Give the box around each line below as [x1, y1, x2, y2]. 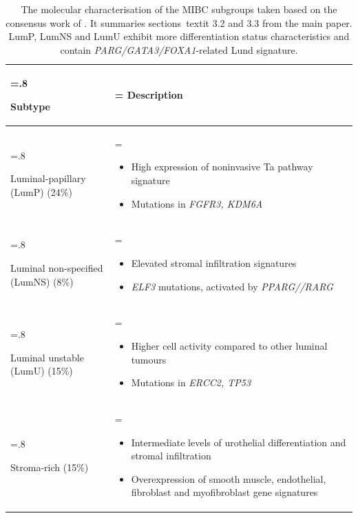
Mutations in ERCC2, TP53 [131, 375, 251, 390]
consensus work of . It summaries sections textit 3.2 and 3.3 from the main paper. [6, 15, 352, 30]
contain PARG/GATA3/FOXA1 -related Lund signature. [60, 42, 298, 57]
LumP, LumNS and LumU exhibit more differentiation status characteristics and [8, 29, 350, 43]
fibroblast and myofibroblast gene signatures [131, 485, 318, 499]
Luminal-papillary [10, 171, 86, 186]
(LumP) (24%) [10, 184, 72, 199]
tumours [131, 352, 167, 366]
